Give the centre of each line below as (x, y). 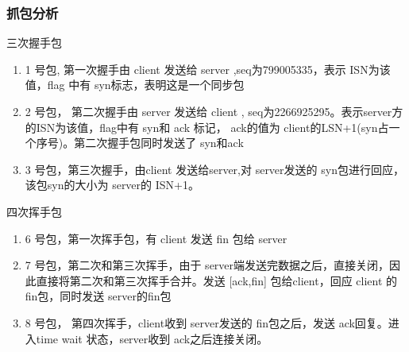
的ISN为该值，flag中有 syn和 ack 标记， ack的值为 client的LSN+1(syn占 (207, 127)
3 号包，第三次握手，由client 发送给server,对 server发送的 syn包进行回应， (214, 169)
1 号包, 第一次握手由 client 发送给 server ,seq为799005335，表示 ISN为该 (208, 69)
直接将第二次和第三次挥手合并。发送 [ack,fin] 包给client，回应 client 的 (217, 280)
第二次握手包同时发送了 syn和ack (159, 143)
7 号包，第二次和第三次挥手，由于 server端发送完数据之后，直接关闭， (207, 265)
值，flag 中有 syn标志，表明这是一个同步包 (135, 85)
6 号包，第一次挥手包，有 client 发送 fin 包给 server (156, 238)
